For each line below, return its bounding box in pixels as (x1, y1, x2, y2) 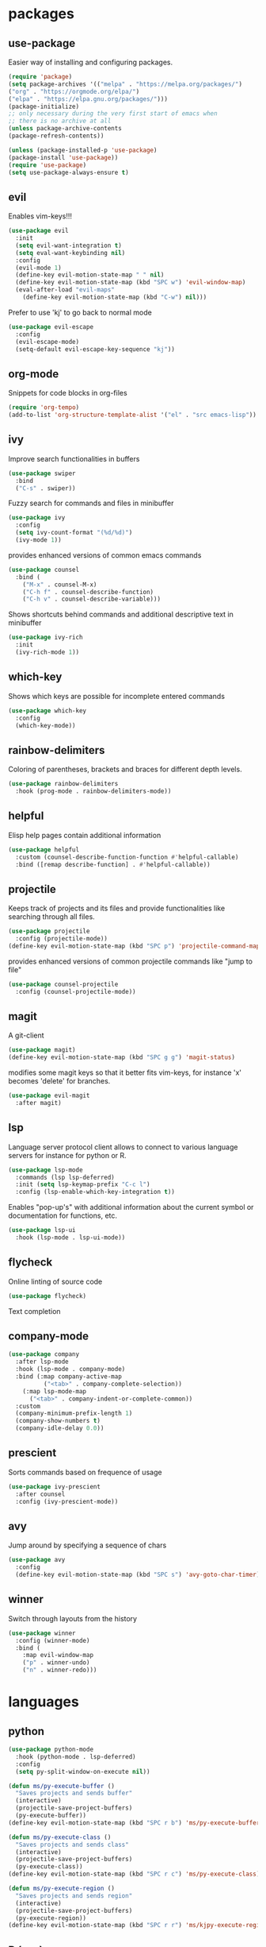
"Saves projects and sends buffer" (15, 1789, 133, 1798)
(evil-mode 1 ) (15, 264, 62, 272)
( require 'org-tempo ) (8, 404, 80, 411)
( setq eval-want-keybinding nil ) (15, 249, 126, 257)
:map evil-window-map (22, 1651, 93, 1659)
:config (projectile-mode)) (15, 935, 108, 943)
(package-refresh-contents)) (8, 132, 104, 140)
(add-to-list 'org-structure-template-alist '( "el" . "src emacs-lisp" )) (8, 411, 257, 419)
